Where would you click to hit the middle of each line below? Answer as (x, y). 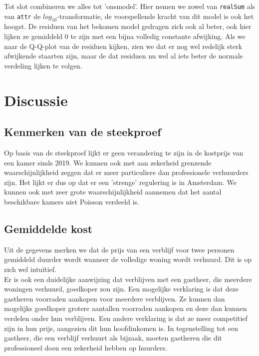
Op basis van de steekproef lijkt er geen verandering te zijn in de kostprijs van (124, 152)
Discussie (36, 100)
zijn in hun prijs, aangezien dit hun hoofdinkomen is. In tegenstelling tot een (121, 328)
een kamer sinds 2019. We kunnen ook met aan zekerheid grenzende (108, 162)
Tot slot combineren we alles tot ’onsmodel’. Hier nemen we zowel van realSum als (130, 6)
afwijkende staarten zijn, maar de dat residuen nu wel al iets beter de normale (124, 56)
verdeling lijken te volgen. (43, 65)
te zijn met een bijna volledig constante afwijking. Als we (158, 36)
